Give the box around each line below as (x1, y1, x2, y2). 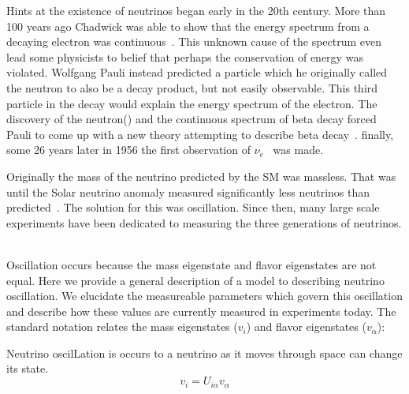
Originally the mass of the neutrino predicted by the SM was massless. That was (6, 167, 396, 184)
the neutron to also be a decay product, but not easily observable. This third (6, 79, 378, 96)
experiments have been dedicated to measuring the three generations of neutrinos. (6, 214, 402, 231)
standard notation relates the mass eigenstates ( (6, 318, 238, 335)
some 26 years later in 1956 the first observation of (6, 141, 251, 158)
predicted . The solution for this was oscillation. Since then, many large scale (6, 199, 380, 216)
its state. (6, 360, 49, 377)
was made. (273, 141, 324, 158)
